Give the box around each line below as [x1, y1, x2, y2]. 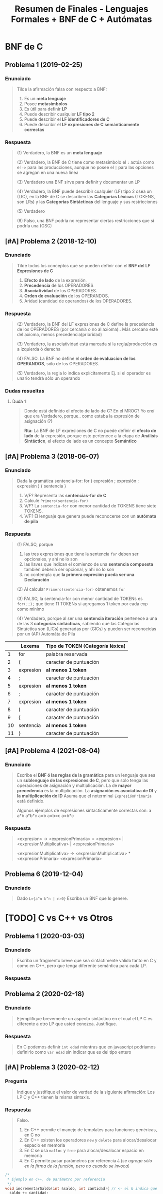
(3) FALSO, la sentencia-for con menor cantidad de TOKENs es [16, 596, 143, 602]
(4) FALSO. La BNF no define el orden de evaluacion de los [16, 355, 136, 361]
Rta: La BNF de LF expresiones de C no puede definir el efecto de [24, 428, 157, 434]
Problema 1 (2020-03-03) [5, 932, 85, 940]
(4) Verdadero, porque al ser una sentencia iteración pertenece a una [16, 616, 157, 621]
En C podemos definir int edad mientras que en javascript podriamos [16, 1044, 156, 1050]
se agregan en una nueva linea [16, 169, 79, 176]
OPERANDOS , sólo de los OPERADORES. [16, 361, 99, 367]
